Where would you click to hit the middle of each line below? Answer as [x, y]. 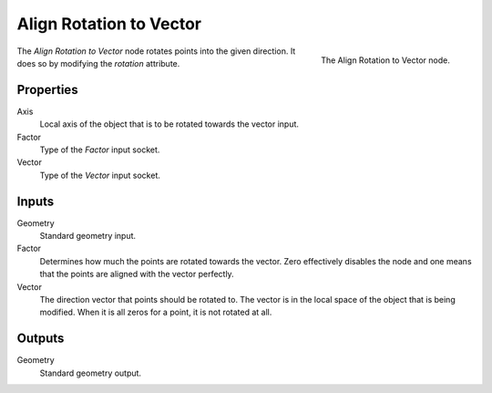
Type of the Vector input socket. [100, 175]
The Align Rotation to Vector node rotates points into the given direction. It [156, 51]
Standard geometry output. [90, 373]
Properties [47, 90]
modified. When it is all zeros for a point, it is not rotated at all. [156, 312]
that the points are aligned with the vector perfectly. [137, 274]
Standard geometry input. [88, 236]
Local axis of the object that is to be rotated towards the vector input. [169, 124]
